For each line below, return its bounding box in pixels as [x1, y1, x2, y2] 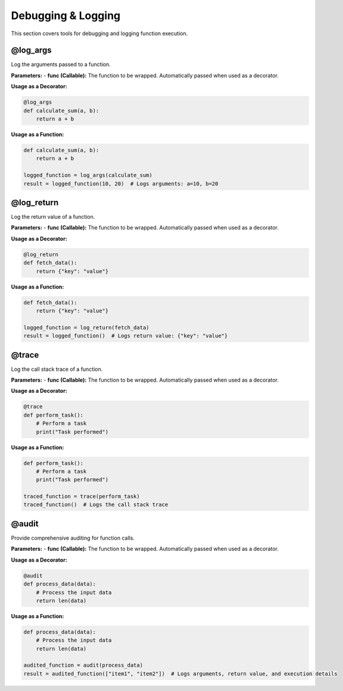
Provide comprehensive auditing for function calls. [11, 534, 135, 541]
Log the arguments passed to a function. [11, 61, 111, 68]
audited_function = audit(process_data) [23, 662, 143, 669]
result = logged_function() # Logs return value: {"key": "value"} [23, 333, 228, 339]
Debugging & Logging [11, 9, 121, 22]
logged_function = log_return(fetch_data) [23, 324, 149, 331]
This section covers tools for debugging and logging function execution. [11, 30, 188, 37]
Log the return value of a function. [11, 213, 95, 221]
